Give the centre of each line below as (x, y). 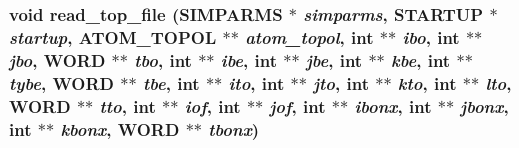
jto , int (341, 82)
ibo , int (431, 36)
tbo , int (163, 59)
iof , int (212, 105)
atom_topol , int (309, 36)
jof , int (297, 105)
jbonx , (484, 105)
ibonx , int (393, 105)
